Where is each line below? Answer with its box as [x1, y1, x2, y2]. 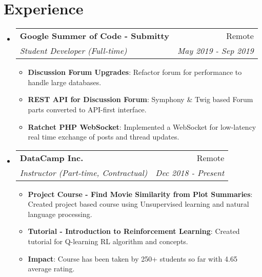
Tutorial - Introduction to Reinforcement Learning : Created [28, 226, 240, 236]
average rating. [28, 263, 75, 274]
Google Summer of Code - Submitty [19, 30, 169, 42]
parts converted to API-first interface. [28, 104, 147, 114]
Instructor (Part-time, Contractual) [19, 166, 148, 179]
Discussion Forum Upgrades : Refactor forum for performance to [28, 67, 242, 77]
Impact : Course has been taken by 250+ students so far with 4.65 [28, 253, 237, 264]
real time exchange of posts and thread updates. [28, 131, 179, 142]
